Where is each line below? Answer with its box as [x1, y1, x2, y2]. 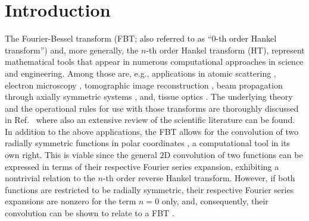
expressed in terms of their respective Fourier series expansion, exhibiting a [5, 160, 279, 172]
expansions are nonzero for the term [5, 195, 136, 207]
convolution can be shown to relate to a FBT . [5, 207, 174, 219]
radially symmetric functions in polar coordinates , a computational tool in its [5, 137, 290, 149]
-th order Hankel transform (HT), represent [146, 43, 305, 56]
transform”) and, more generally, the [5, 43, 139, 56]
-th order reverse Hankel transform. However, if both [102, 172, 295, 184]
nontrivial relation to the [5, 172, 95, 184]
